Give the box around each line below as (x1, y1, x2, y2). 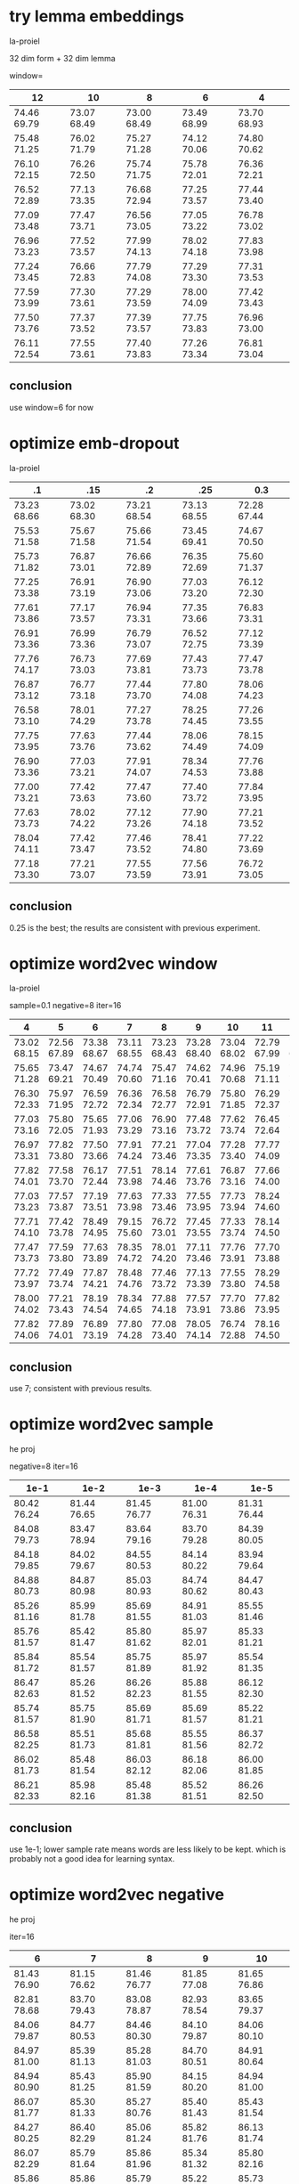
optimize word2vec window (9, 953, 218, 974)
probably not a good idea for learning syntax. (9, 1854, 175, 1863)
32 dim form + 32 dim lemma (9, 53, 116, 63)
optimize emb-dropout (9, 433, 180, 453)
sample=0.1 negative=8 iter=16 (9, 1000, 122, 1011)
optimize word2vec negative (9, 1885, 225, 1905)
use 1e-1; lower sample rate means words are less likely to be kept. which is (9, 1844, 287, 1854)
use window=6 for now (9, 402, 94, 412)
